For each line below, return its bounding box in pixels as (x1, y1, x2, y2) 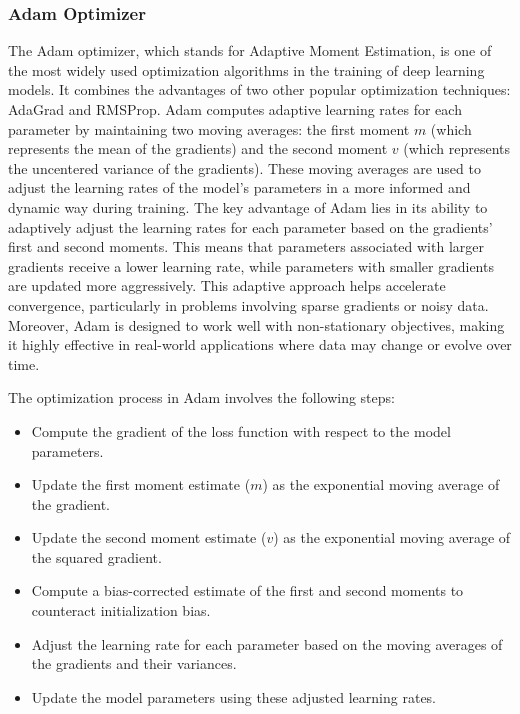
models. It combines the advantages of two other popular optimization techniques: (8, 79, 511, 100)
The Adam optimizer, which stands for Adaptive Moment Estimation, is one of (8, 40, 492, 61)
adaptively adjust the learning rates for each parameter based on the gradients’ (8, 216, 493, 237)
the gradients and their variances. (31, 653, 237, 674)
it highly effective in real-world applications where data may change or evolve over (8, 334, 512, 355)
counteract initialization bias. (31, 600, 211, 621)
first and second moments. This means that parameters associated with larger (8, 236, 484, 257)
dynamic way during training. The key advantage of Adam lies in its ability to (8, 196, 488, 217)
